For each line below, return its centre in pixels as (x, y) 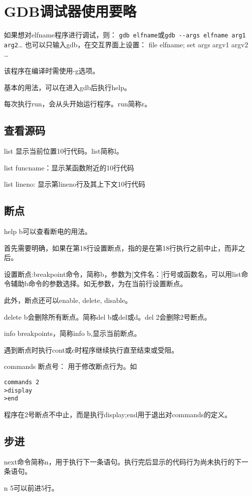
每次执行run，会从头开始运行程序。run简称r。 (78, 104)
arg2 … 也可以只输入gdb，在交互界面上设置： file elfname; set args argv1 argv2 (126, 44)
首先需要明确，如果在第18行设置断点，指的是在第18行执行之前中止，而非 (121, 248)
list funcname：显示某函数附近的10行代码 (69, 167)
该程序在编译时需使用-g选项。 (52, 71)
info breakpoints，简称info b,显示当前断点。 (73, 333)
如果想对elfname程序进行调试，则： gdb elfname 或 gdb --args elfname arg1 (125, 35)
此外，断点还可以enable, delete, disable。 (68, 300)
